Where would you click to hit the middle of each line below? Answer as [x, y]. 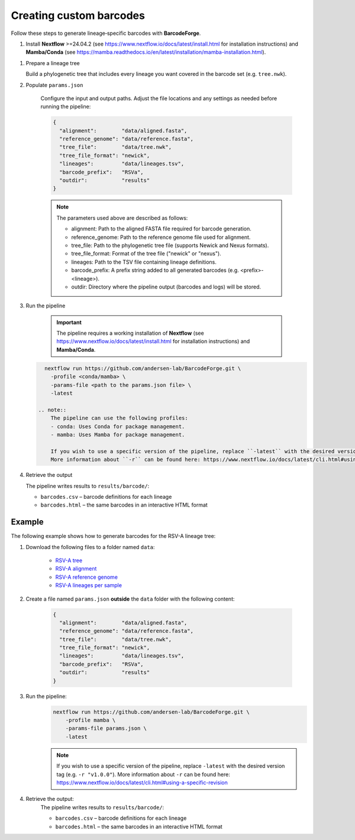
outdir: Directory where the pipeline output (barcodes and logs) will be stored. [166, 287]
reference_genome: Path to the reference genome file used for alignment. [161, 237]
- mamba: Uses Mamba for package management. [118, 435]
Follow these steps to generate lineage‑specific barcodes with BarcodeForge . [106, 33]
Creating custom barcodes [78, 15]
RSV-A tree [69, 560]
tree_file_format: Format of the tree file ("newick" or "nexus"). [146, 254]
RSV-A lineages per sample [89, 585]
